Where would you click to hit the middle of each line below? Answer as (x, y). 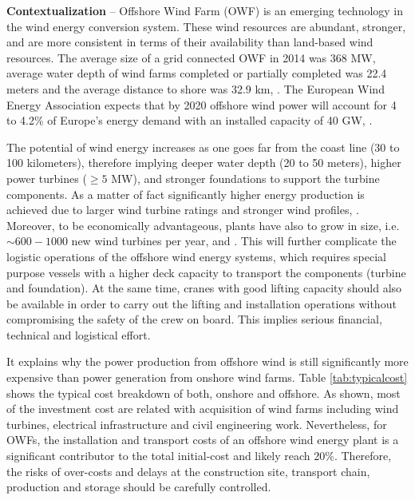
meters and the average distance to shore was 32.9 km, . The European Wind (196, 88)
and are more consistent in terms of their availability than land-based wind (190, 42)
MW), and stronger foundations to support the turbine (245, 178)
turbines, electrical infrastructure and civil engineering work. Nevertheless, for (197, 424)
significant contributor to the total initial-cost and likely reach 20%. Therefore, (199, 456)
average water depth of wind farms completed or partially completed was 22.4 (197, 73)
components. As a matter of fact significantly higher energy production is (186, 194)
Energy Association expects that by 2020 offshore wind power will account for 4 (202, 104)
